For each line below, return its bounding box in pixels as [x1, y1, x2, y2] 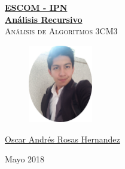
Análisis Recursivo [5, 13, 83, 25]
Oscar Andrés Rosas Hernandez [5, 132, 120, 145]
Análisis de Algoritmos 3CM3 [5, 25, 118, 37]
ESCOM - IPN [5, 1, 68, 13]
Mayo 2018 [5, 153, 45, 165]
